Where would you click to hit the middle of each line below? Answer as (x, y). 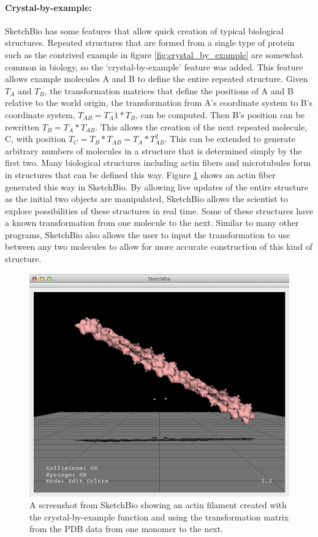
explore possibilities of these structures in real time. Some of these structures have (159, 210)
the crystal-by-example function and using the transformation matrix (159, 516)
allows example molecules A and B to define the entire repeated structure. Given (157, 79)
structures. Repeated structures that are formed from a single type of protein (150, 43)
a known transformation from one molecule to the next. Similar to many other (152, 223)
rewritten (22, 126)
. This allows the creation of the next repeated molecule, (201, 126)
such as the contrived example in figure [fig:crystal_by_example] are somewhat (154, 54)
